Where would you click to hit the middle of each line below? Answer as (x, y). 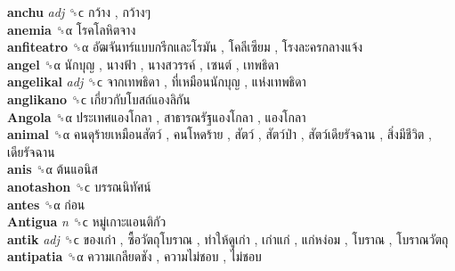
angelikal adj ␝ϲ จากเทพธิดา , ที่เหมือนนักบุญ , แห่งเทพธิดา (157, 82)
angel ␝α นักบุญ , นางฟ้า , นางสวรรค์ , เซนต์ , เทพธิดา (143, 64)
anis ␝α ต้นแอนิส (53, 169)
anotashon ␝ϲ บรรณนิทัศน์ (79, 186)
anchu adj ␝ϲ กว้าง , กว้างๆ (79, 12)
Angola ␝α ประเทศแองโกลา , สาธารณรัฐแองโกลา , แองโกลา (157, 116)
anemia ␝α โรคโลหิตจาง (72, 29)
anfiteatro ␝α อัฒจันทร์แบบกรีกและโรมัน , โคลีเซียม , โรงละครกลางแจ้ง (185, 47)
